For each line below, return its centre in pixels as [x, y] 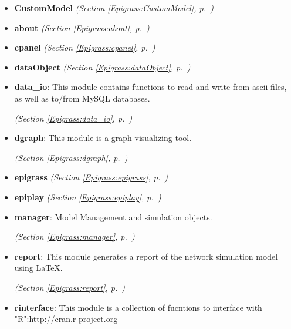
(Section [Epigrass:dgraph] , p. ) [71, 157]
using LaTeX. [38, 268]
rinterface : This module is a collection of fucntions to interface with [138, 307]
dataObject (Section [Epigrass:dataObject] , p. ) [102, 67]
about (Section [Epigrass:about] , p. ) [82, 27]
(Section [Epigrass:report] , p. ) [70, 287]
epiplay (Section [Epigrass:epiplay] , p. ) [88, 197]
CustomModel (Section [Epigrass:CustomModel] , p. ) [114, 8]
